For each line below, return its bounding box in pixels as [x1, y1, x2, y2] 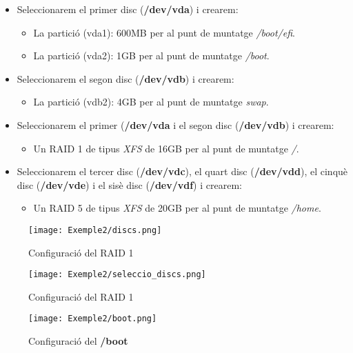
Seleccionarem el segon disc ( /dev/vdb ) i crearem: [17, 71, 234, 85]
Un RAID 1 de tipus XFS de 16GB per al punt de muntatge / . [33, 141, 299, 155]
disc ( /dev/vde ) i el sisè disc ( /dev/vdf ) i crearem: [17, 177, 242, 192]
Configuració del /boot [28, 334, 128, 348]
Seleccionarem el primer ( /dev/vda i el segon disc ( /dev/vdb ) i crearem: [17, 117, 334, 132]
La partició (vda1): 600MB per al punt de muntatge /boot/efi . [33, 25, 295, 39]
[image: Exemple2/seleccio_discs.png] [28, 270, 206, 280]
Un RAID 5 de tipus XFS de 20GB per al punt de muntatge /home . [33, 201, 321, 215]
